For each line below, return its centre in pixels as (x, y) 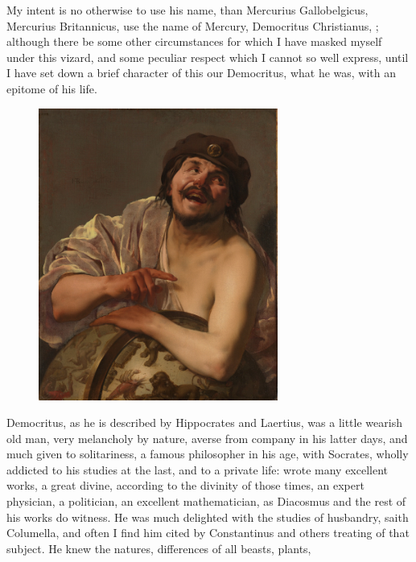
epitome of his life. (52, 88)
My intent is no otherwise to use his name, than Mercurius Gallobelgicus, (187, 10)
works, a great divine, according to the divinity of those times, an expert (185, 485)
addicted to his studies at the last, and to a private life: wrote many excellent (198, 469)
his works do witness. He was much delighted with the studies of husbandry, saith (208, 517)
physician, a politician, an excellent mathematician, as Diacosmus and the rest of (206, 501)
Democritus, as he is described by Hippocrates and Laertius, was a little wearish (204, 423)
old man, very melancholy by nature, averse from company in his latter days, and (207, 438)
